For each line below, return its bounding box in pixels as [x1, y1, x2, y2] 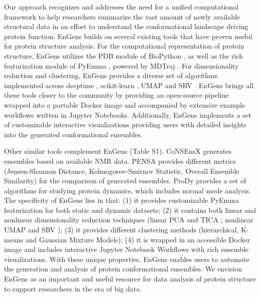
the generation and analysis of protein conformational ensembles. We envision [4, 263, 242, 274]
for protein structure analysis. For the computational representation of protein [4, 41, 244, 51]
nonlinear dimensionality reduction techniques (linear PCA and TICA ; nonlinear [4, 214, 253, 225]
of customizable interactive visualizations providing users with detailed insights [4, 119, 246, 130]
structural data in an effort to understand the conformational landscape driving [4, 21, 248, 32]
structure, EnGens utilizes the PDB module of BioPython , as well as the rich [4, 50, 243, 61]
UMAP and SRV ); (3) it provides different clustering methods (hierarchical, [4, 224, 239, 235]
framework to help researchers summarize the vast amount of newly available [4, 11, 240, 22]
